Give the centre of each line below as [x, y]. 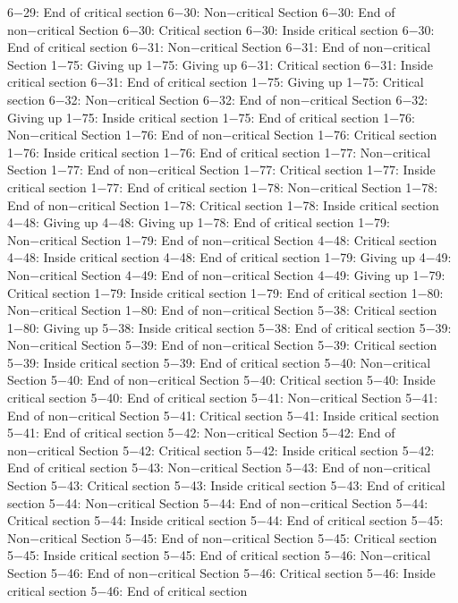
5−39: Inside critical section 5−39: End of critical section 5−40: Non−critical [219, 362]
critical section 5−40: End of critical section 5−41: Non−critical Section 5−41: [223, 398]
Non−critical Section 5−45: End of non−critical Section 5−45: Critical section [222, 537]
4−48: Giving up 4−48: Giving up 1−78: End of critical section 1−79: [199, 222]
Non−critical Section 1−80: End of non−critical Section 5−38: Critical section [222, 310]
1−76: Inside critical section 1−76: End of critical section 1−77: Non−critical [219, 152]
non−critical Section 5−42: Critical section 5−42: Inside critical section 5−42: [221, 450]
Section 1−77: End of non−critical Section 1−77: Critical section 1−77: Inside [221, 170]
